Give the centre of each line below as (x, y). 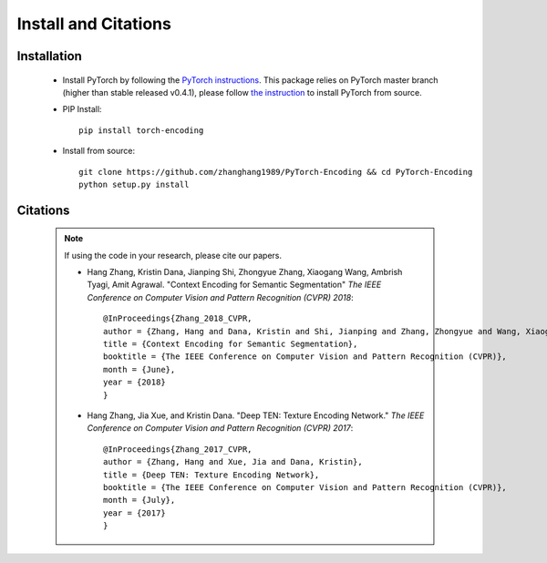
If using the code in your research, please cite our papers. (173, 255)
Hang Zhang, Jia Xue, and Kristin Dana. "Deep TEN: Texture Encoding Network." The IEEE (256, 415)
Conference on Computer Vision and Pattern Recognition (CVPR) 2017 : (220, 428)
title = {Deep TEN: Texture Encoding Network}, (212, 475)
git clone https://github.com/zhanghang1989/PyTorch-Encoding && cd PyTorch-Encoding (276, 172)
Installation (49, 56)
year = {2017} (134, 513)
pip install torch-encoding (141, 130)
